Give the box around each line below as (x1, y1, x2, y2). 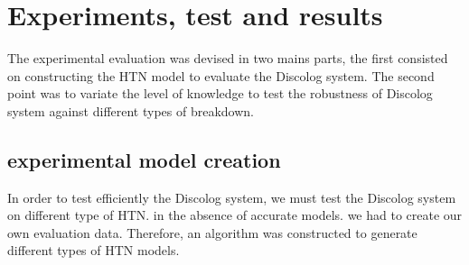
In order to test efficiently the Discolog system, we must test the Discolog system (7, 187, 456, 206)
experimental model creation (7, 145, 281, 173)
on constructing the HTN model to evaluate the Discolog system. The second (7, 66, 435, 85)
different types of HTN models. (7, 241, 180, 260)
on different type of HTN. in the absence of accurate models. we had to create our (7, 206, 463, 224)
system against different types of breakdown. (7, 101, 254, 120)
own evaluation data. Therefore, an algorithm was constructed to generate (7, 223, 417, 242)
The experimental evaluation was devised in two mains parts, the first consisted (7, 49, 448, 68)
